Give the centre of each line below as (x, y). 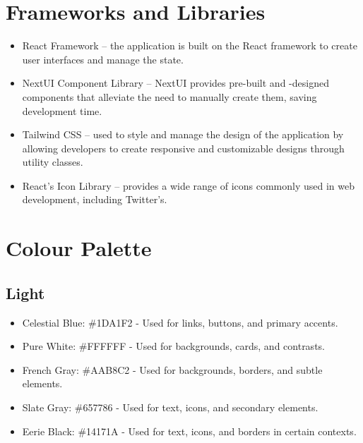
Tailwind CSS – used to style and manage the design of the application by (183, 134)
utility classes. (53, 162)
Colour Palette (79, 248)
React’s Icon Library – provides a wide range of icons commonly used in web (188, 185)
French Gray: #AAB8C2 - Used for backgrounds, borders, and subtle (172, 369)
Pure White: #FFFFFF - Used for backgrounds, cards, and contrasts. (173, 346)
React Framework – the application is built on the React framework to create (190, 45)
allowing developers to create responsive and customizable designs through (183, 148)
